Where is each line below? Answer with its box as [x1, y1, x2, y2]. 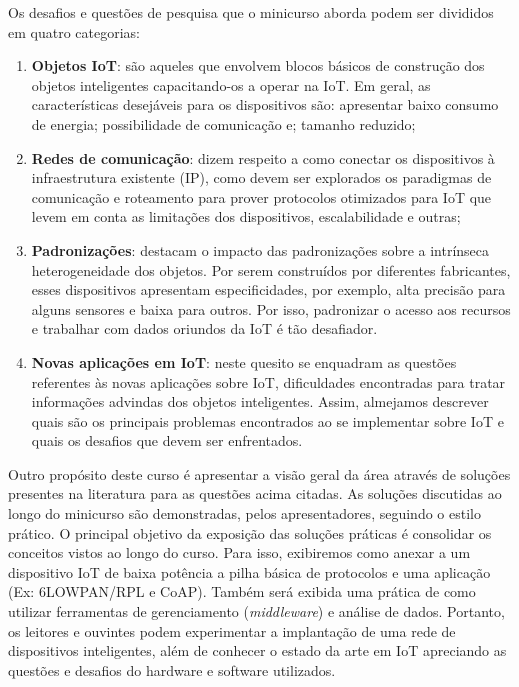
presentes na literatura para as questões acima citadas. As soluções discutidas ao [8, 483, 502, 504]
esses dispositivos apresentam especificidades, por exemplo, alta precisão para [31, 279, 506, 300]
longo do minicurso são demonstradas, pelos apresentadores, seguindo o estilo [8, 503, 481, 524]
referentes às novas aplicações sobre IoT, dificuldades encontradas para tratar [31, 371, 506, 392]
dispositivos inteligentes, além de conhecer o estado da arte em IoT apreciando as [8, 640, 507, 661]
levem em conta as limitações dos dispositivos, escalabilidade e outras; [31, 206, 461, 227]
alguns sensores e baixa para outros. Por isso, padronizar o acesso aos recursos [31, 298, 511, 319]
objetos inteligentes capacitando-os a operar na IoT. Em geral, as [31, 74, 431, 95]
